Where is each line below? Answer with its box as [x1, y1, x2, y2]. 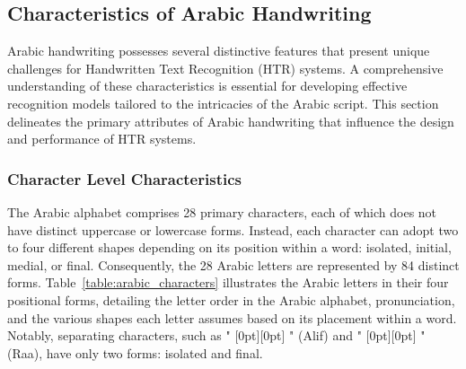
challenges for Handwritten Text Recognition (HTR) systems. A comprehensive [7, 58, 444, 77]
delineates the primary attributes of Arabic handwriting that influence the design [7, 111, 454, 130]
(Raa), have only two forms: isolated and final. [7, 343, 263, 362]
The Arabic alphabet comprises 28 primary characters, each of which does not [7, 202, 437, 221]
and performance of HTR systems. [7, 129, 197, 148]
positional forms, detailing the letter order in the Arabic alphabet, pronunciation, [7, 290, 455, 309]
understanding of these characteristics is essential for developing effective [7, 76, 408, 95]
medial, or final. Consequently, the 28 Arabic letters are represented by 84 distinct [7, 255, 460, 274]
